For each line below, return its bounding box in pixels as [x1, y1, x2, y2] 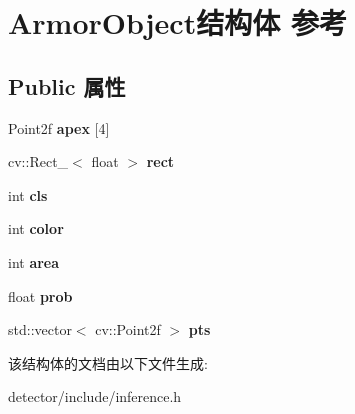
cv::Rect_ [8, 151, 69, 172]
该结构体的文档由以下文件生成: [8, 352, 208, 373]
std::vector [8, 319, 72, 340]
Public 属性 [8, 70, 126, 101]
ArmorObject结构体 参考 [8, 2, 347, 43]
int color [8, 218, 64, 239]
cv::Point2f [95, 319, 161, 340]
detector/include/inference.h [8, 386, 182, 407]
